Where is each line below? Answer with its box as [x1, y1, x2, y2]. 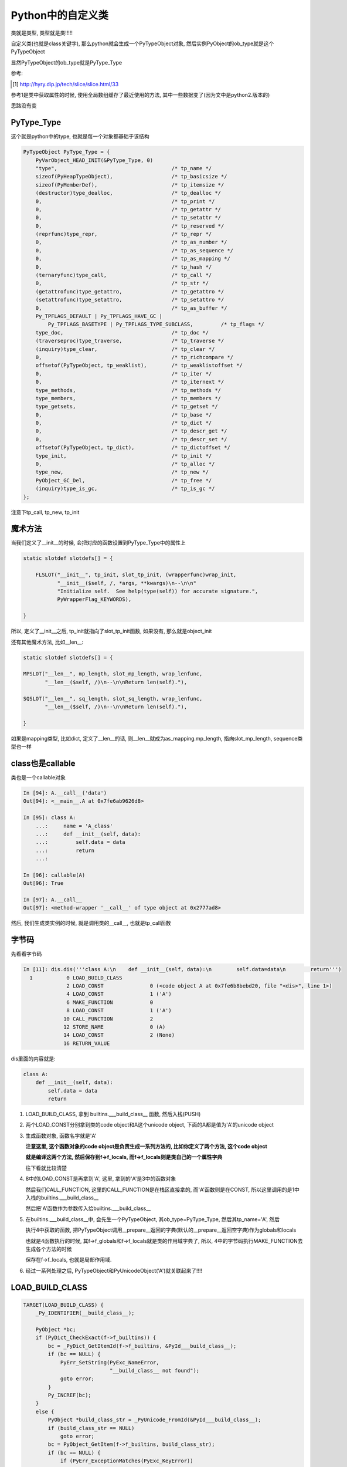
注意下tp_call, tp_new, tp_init [11, 508, 80, 516]
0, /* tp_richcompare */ [35, 354, 234, 360]
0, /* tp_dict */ [35, 420, 212, 427]
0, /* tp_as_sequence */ [35, 247, 234, 253]
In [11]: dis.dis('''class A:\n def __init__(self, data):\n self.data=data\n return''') [23, 966, 342, 973]
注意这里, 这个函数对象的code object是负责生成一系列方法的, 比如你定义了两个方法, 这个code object [25, 1143, 268, 1150]
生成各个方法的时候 [25, 1246, 72, 1252]
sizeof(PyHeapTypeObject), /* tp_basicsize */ [35, 173, 227, 180]
